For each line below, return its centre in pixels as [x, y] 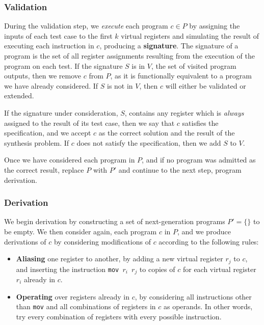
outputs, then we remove [43, 76]
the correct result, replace [44, 169]
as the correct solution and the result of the [167, 133]
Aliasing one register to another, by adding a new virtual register [120, 259]
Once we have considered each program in [70, 160]
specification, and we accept [48, 133]
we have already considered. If [51, 85]
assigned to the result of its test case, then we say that [89, 123]
